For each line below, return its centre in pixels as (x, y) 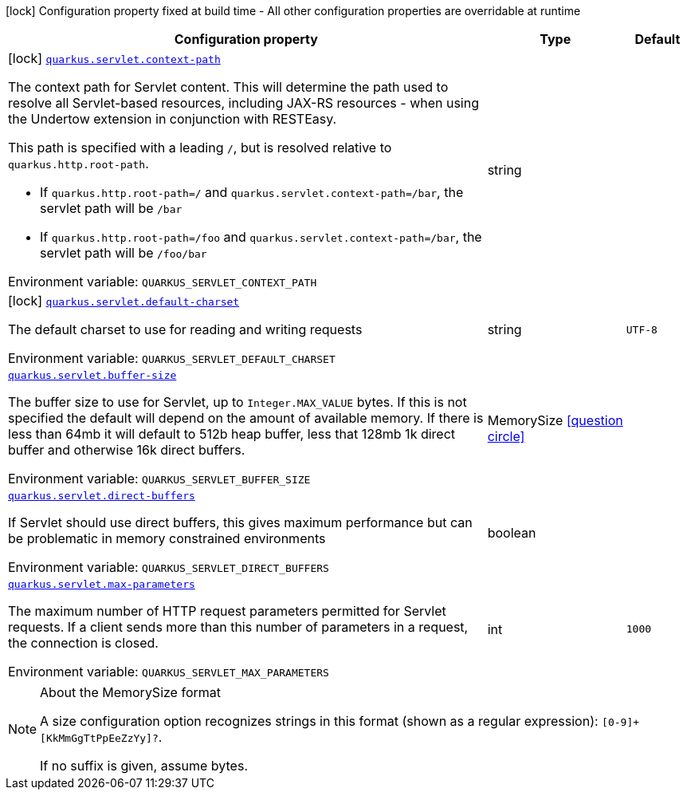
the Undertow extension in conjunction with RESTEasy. (173, 119)
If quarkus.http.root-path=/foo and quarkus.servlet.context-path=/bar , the (261, 237)
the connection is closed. (83, 643)
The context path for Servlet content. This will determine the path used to (228, 87)
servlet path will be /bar (111, 208)
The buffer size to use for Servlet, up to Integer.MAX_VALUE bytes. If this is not (238, 402)
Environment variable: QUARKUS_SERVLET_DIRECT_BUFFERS (169, 567)
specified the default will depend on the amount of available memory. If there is (246, 418)
